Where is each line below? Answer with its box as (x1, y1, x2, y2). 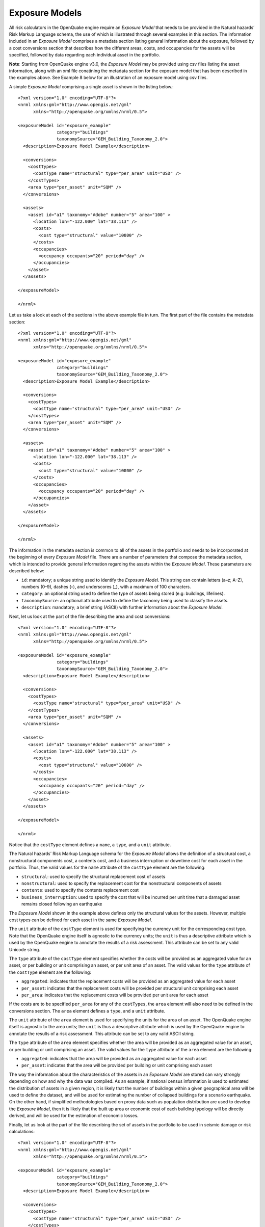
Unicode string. (9, 946, 40, 952)
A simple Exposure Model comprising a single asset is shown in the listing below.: (9, 83, 174, 89)
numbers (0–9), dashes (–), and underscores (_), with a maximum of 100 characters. (21, 584, 191, 590)
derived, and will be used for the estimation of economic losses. (9, 1113, 139, 1119)
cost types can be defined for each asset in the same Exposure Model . (9, 917, 152, 923)
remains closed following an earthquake (21, 901, 103, 907)
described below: (9, 568, 44, 574)
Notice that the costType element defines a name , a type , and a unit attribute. (9, 842, 171, 848)
